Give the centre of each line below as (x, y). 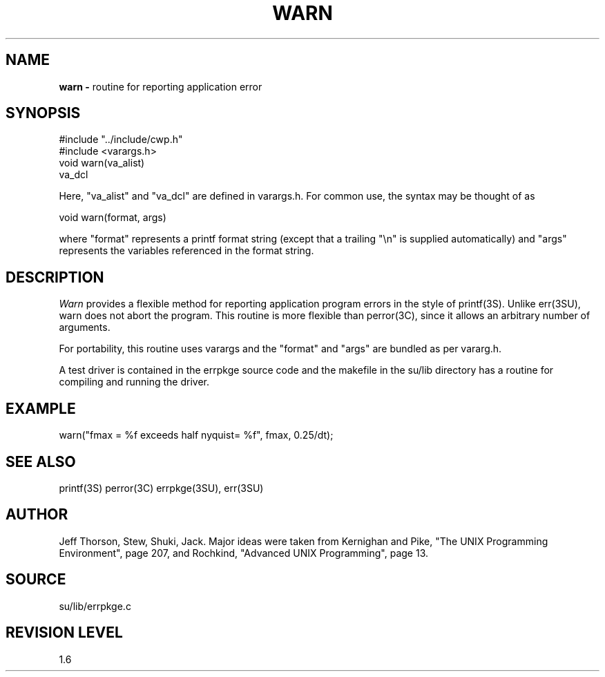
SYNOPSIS (43, 113)
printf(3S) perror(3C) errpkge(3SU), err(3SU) (161, 488)
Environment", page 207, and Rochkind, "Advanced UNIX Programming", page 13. (244, 553)
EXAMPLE (41, 408)
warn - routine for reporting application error (161, 86)
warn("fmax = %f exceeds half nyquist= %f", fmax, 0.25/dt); (196, 435)
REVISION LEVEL (64, 633)
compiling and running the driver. (134, 382)
